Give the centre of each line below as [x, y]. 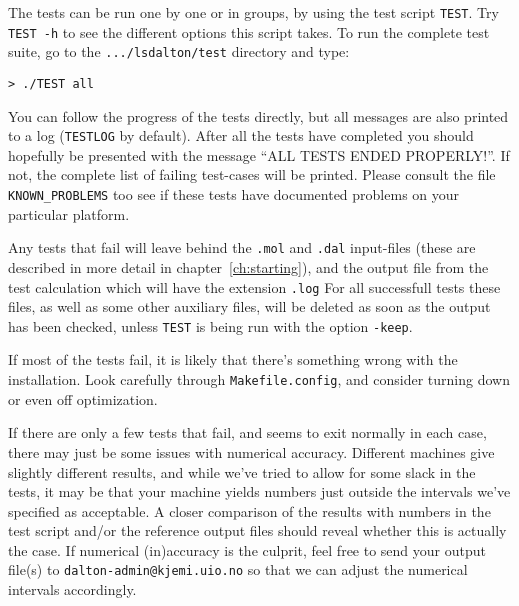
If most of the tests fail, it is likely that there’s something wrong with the [233, 359]
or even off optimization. [83, 398]
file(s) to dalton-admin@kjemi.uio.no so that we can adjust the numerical [238, 569]
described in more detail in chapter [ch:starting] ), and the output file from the [248, 266]
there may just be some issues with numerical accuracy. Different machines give [251, 451]
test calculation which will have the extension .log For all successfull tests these [254, 286]
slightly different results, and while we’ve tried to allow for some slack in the [242, 471]
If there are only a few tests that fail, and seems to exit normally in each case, [247, 432]
